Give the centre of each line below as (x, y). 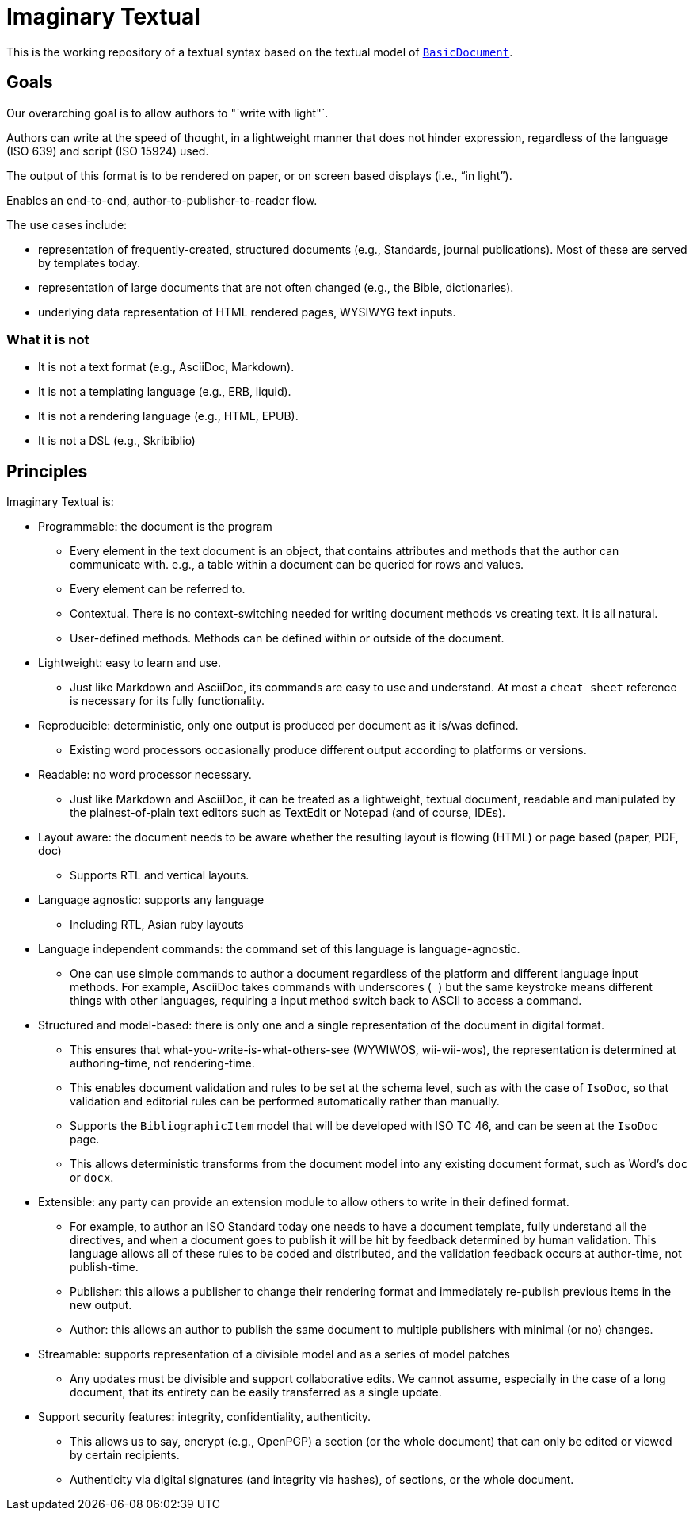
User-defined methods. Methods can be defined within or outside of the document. (287, 638)
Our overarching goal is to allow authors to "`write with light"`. (168, 113)
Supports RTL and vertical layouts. (160, 875)
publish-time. (104, 1267)
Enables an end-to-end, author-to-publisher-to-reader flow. (162, 200)
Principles (47, 471)
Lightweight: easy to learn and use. (130, 663)
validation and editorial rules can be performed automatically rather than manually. (285, 1101)
